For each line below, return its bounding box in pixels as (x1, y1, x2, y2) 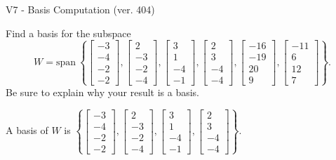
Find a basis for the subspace (6, 25, 131, 40)
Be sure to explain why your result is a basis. (6, 84, 200, 99)
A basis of (6, 123, 48, 138)
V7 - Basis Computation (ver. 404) (6, 2, 155, 16)
